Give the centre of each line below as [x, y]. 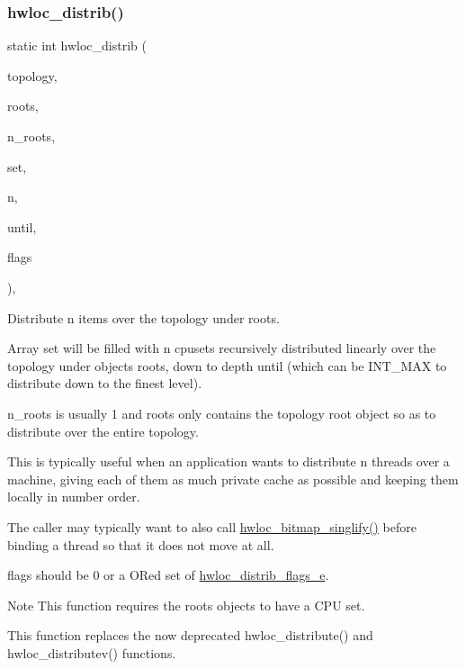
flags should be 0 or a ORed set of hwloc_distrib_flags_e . [168, 575]
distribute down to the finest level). [105, 383]
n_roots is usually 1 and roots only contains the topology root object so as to [222, 413]
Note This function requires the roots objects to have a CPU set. [186, 605]
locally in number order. [74, 497]
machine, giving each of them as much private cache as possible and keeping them [233, 479]
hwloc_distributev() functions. [92, 652]
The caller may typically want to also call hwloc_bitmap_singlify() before [212, 526]
